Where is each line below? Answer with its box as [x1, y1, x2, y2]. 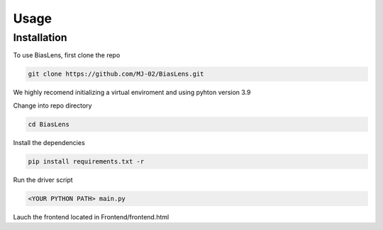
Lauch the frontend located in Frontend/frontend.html [13, 212, 170, 221]
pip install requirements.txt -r [28, 157, 145, 166]
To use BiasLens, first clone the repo [13, 51, 121, 59]
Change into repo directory [13, 101, 92, 110]
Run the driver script [13, 176, 74, 184]
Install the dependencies [13, 138, 85, 146]
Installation [13, 31, 67, 44]
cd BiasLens [28, 120, 70, 128]
